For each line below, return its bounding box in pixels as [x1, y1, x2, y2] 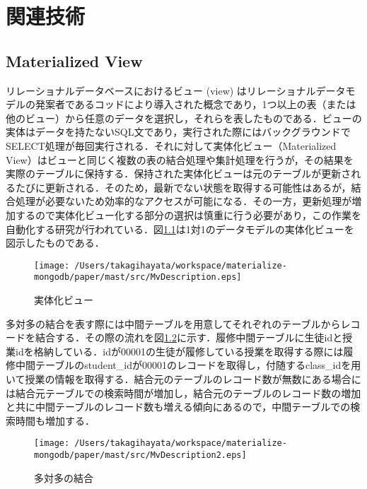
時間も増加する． [15, 413, 95, 428]
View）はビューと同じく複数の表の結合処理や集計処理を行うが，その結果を [6, 152, 354, 167]
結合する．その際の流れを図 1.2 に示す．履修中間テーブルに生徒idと [35, 330, 343, 345]
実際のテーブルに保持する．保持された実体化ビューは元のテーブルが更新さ [6, 166, 351, 181]
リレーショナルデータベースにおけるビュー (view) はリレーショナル [6, 83, 316, 98]
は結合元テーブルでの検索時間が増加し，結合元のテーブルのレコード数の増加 [6, 385, 361, 400]
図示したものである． [6, 235, 105, 250]
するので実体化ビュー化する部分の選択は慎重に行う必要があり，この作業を [15, 207, 362, 222]
